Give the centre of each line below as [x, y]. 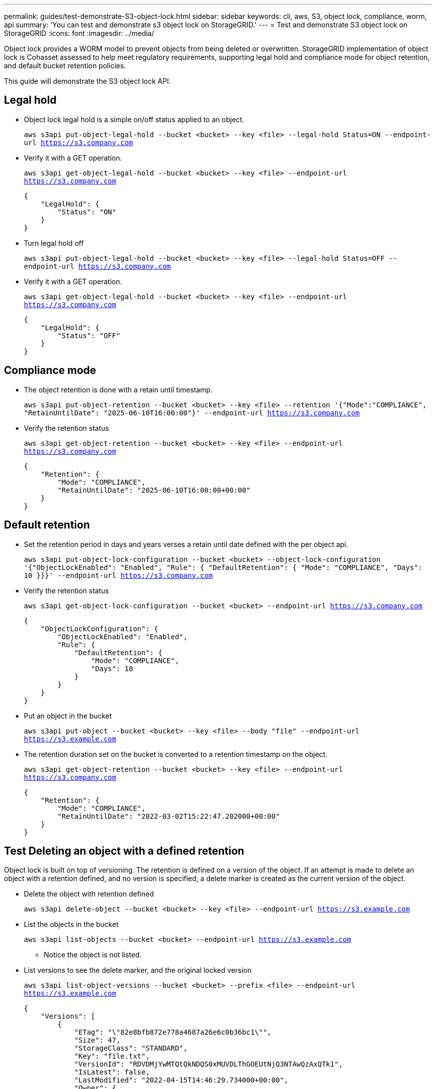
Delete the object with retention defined [89, 894]
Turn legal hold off [54, 243]
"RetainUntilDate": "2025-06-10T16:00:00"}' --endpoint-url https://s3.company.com [192, 413]
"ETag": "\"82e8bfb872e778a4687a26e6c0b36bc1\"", [173, 1032]
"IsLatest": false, [112, 1072]
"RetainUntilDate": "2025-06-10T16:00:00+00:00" [154, 490]
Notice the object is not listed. [93, 955]
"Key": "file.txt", [112, 1056]
